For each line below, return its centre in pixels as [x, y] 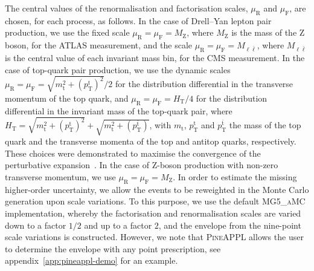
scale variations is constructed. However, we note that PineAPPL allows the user [154, 237]
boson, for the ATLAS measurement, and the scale [99, 45]
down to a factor [36, 225]
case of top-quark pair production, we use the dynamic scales [118, 69]
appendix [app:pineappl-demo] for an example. [91, 260]
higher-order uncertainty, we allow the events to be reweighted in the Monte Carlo [157, 189]
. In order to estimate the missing [235, 176]
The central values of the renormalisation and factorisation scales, [127, 8]
